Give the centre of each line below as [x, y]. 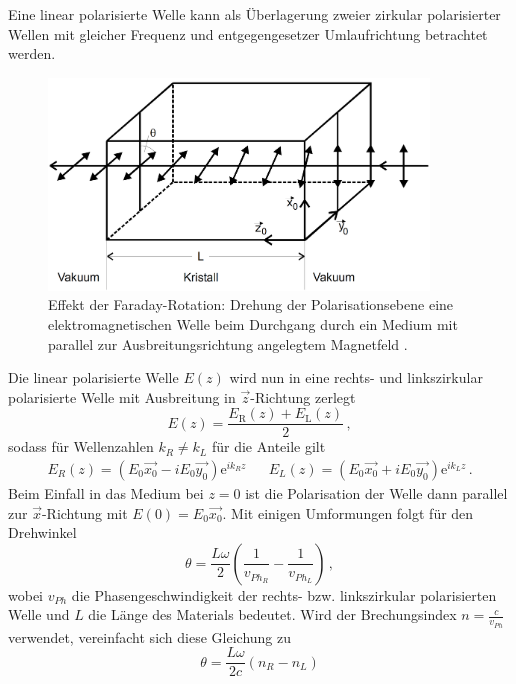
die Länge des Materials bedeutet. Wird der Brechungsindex [272, 614]
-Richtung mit [84, 512]
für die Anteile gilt [268, 446]
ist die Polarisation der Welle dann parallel [376, 493]
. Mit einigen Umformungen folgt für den [348, 512]
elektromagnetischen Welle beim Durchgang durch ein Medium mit [253, 323]
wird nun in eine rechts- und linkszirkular [356, 377]
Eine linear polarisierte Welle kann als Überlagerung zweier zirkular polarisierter [254, 14]
